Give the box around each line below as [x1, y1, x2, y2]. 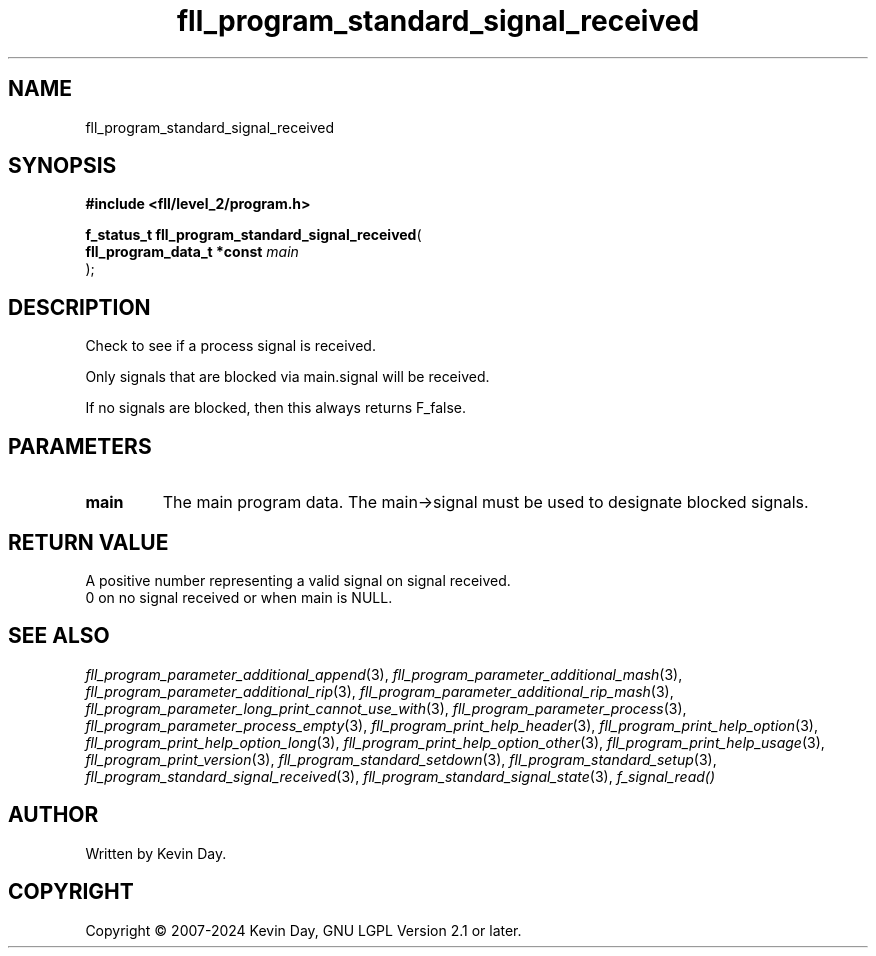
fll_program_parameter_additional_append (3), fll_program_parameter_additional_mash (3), [85, 665, 683, 683]
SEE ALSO [8, 623, 110, 649]
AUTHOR [8, 802, 99, 828]
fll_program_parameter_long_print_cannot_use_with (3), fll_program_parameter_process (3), [85, 699, 687, 717]
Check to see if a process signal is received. [85, 337, 376, 355]
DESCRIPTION [8, 294, 151, 320]
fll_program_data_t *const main [85, 243, 299, 261]
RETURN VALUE [8, 529, 169, 555]
